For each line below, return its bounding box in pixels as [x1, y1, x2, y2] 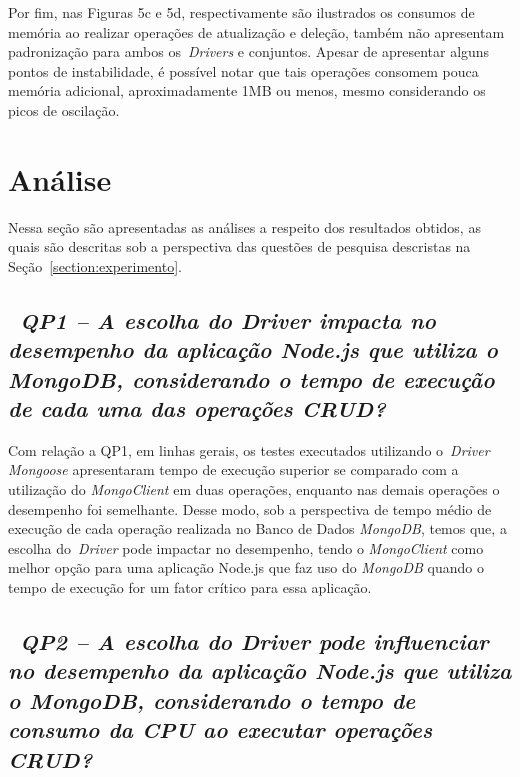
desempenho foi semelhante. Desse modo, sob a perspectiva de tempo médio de [8, 498, 492, 519]
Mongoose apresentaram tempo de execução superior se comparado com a [8, 459, 459, 480]
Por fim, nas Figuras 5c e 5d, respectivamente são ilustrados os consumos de [8, 2, 475, 22]
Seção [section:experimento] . [8, 255, 182, 276]
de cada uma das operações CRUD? [8, 393, 386, 424]
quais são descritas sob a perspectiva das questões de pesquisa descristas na [8, 236, 471, 257]
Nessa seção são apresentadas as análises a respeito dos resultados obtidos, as [8, 216, 481, 237]
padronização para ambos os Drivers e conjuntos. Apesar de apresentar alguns [8, 41, 490, 62]
